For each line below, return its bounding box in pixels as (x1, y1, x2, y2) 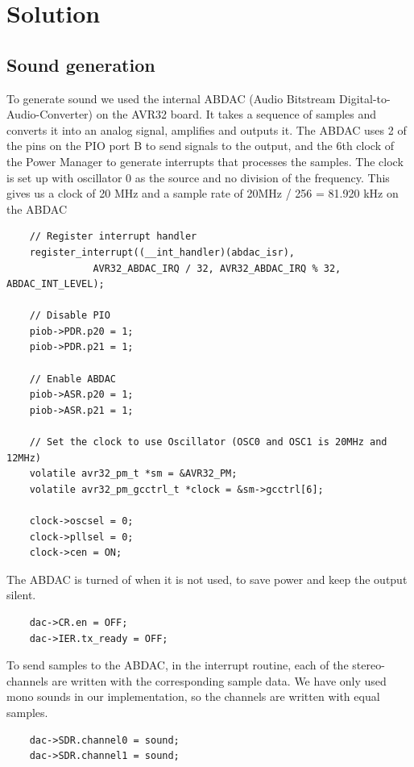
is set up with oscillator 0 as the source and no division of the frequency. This (6, 169, 390, 185)
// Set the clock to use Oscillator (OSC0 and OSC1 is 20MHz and (29, 436, 387, 448)
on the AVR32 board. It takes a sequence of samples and (96, 106, 377, 123)
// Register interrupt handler (29, 231, 197, 243)
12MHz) (6, 452, 41, 464)
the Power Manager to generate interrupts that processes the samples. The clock (6, 152, 404, 169)
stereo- (352, 657, 385, 673)
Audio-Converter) (6, 106, 93, 123)
